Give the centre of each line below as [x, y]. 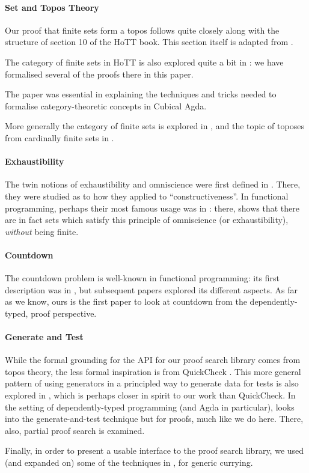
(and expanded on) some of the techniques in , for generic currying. [129, 462]
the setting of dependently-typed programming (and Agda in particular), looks [150, 407]
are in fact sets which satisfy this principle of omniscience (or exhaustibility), [147, 220]
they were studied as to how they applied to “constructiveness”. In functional [147, 196]
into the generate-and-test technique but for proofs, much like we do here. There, [154, 419]
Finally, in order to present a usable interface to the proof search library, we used [154, 450]
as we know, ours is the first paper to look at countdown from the [126, 301]
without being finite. [42, 231]
